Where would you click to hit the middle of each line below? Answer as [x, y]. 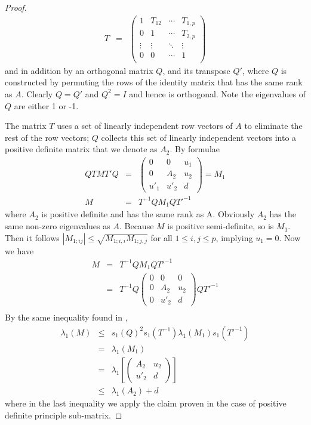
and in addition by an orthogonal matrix [79, 70]
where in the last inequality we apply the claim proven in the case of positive [146, 403]
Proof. [16, 7]
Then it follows [32, 237]
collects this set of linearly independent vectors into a [199, 137]
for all [161, 237]
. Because [136, 226]
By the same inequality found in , [66, 317]
